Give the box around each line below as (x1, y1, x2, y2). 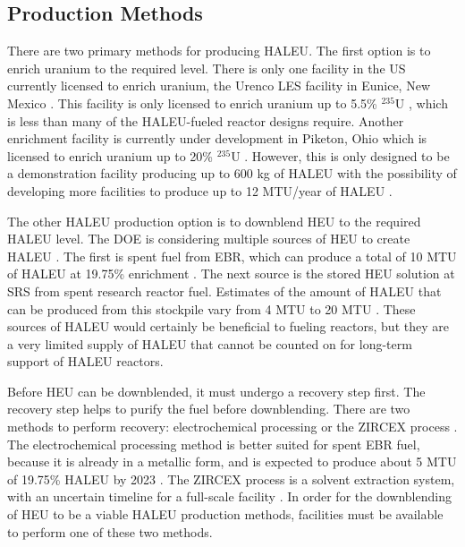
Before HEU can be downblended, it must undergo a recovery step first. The (7, 381, 426, 400)
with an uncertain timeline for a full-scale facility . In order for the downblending (7, 487, 452, 506)
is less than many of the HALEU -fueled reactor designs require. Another (7, 111, 404, 130)
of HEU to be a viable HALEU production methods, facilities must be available (7, 505, 444, 524)
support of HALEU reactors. (7, 352, 164, 371)
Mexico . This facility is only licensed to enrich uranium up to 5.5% (7, 93, 377, 112)
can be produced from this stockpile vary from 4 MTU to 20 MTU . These (7, 299, 416, 318)
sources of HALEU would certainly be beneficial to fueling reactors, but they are (7, 317, 449, 336)
